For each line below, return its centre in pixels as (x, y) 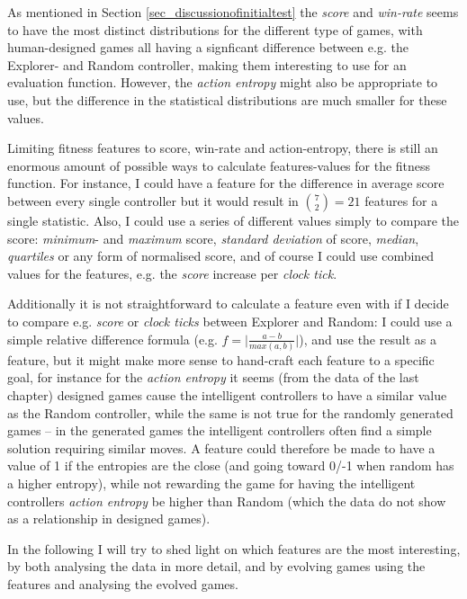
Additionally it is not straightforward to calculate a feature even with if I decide (228, 304)
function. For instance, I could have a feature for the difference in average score (226, 183)
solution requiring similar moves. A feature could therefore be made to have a (221, 447)
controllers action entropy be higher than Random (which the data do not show (227, 501)
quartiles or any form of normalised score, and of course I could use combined (221, 256)
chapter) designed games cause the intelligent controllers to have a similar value (227, 395)
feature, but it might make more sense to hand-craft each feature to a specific (221, 359)
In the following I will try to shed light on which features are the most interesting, (234, 548)
